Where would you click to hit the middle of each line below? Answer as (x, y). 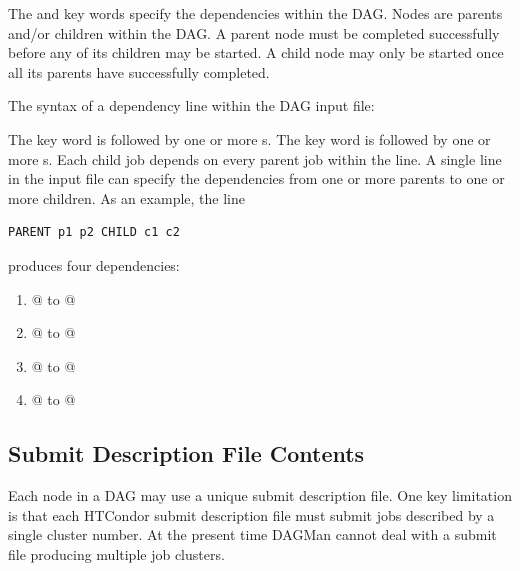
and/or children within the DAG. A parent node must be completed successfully (254, 32)
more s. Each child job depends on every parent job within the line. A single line (255, 158)
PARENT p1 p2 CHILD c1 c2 (94, 232)
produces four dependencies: (94, 264)
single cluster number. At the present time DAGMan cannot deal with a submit (252, 534)
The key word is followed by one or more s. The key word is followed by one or (249, 138)
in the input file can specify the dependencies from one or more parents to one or (256, 178)
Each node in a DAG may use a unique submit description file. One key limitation (260, 495)
